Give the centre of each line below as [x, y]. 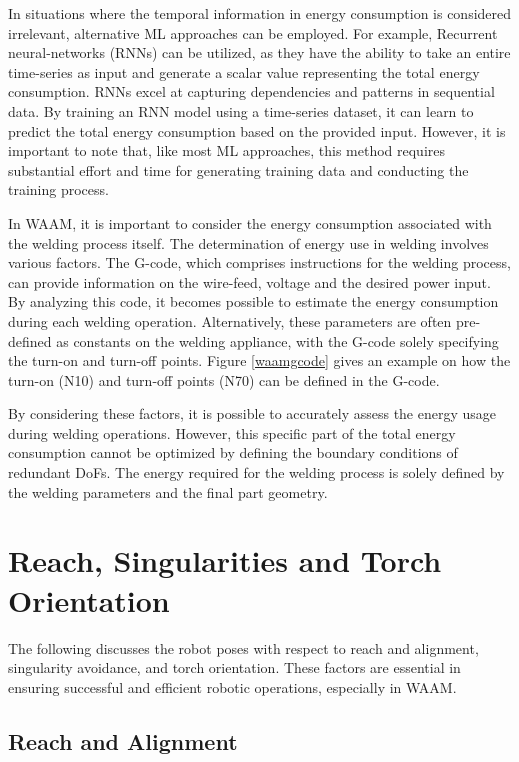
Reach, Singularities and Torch [225, 560]
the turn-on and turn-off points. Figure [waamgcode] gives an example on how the [259, 360]
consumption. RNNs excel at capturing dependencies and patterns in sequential [251, 91]
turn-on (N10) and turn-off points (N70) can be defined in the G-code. [224, 379]
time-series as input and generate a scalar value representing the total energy [244, 71]
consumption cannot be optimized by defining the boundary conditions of [233, 452]
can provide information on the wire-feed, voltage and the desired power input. [249, 281]
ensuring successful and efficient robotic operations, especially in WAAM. [232, 686]
